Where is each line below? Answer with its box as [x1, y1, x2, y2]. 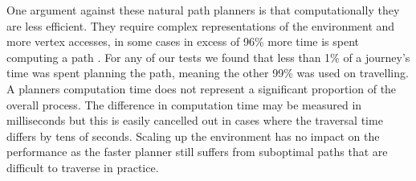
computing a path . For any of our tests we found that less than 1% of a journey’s [6, 48, 410, 65]
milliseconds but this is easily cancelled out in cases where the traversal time [6, 112, 383, 129]
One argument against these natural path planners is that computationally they [6, 2, 400, 18]
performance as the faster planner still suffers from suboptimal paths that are [6, 143, 388, 160]
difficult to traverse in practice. [6, 158, 159, 175]
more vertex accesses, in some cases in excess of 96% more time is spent [6, 33, 359, 50]
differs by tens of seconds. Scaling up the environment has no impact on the [6, 127, 380, 144]
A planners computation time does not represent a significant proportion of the [6, 80, 397, 97]
